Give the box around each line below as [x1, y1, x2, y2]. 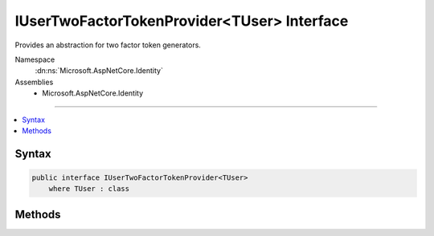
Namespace [14, 55, 55, 64]
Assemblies [14, 77, 54, 87]
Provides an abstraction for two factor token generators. [14, 40, 201, 50]
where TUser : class [48, 185, 130, 193]
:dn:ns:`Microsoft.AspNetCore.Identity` [35, 66, 164, 75]
